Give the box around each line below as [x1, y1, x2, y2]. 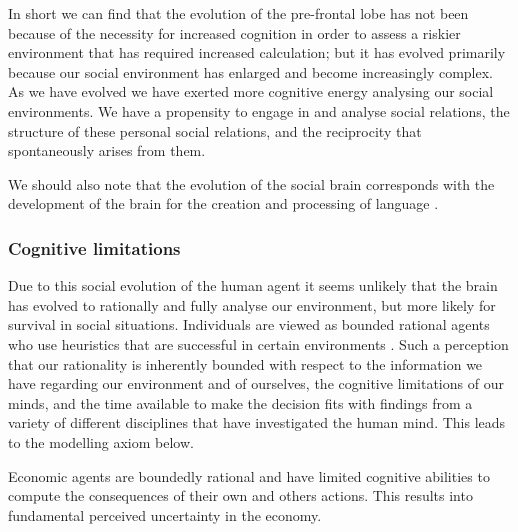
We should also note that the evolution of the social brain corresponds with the [8, 173, 495, 194]
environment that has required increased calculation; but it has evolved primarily [8, 42, 506, 63]
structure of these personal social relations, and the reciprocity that [8, 120, 422, 141]
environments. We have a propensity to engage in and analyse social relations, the [8, 100, 510, 121]
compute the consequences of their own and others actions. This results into [8, 485, 473, 506]
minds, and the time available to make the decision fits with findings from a [8, 392, 473, 413]
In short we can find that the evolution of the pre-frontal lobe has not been [8, 3, 469, 23]
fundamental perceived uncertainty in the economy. [8, 504, 322, 525]
